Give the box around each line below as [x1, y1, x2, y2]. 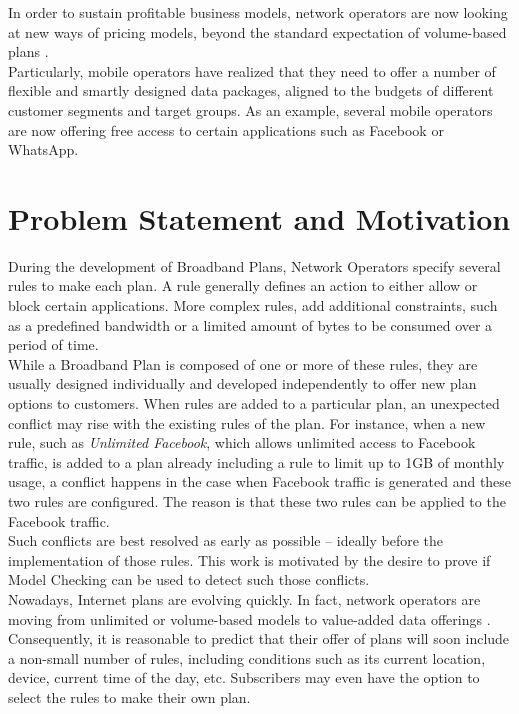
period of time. [8, 334, 99, 355]
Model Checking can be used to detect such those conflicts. [8, 569, 370, 590]
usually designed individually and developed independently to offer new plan [8, 373, 477, 394]
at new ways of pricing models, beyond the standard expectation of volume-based [8, 21, 507, 42]
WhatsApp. [8, 139, 79, 160]
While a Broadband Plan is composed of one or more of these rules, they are [8, 353, 478, 374]
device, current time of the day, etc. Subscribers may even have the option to [8, 667, 480, 688]
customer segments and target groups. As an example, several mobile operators [8, 99, 493, 120]
